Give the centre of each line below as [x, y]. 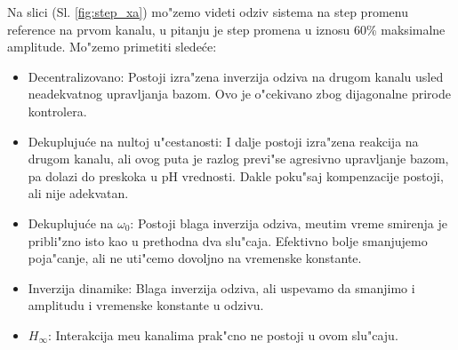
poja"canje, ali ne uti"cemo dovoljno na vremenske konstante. [195, 258]
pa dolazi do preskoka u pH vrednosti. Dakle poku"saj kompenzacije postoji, [236, 175]
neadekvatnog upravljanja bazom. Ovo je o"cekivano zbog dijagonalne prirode [239, 94]
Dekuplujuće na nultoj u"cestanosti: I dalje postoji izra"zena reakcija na [223, 141]
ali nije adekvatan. [78, 193]
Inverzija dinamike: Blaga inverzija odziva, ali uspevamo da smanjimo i [221, 287]
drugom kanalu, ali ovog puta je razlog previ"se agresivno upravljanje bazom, [238, 159]
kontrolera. [57, 111]
